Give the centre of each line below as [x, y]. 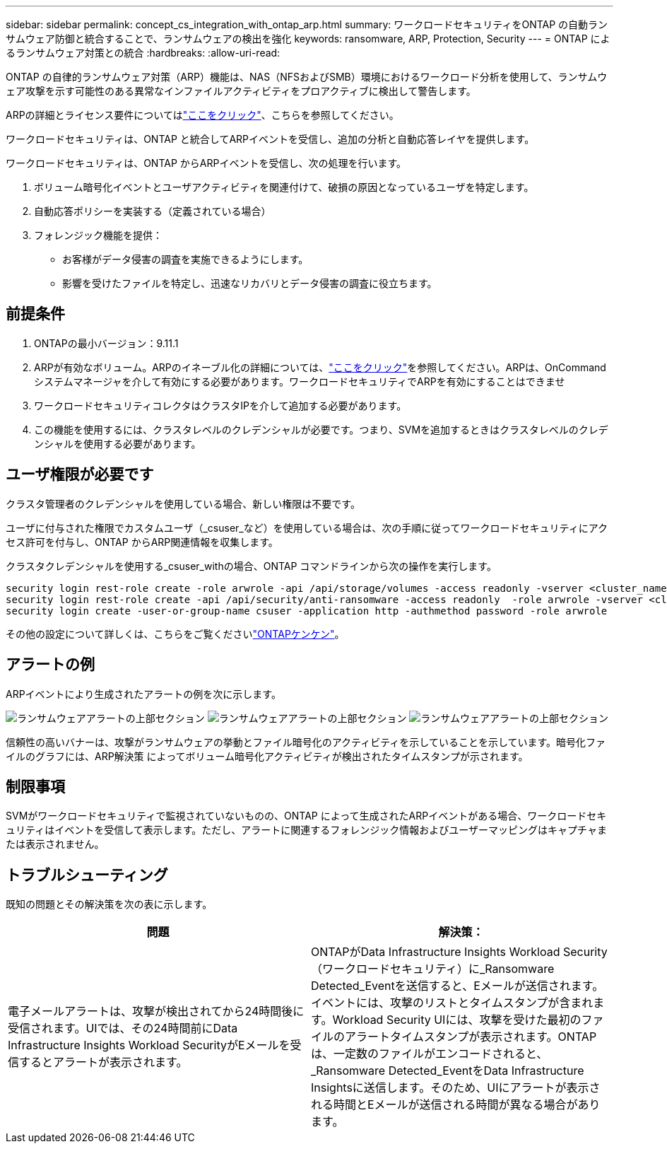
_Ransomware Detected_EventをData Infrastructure [448, 1071]
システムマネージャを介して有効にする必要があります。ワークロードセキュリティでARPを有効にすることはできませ [300, 381]
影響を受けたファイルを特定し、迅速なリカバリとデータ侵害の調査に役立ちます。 [250, 283]
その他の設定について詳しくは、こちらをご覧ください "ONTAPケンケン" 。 [175, 634]
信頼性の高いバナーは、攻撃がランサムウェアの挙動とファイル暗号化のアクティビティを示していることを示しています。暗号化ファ [306, 742]
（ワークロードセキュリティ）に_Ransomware [433, 969]
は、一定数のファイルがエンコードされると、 [430, 1054]
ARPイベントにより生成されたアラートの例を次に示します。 [143, 694]
